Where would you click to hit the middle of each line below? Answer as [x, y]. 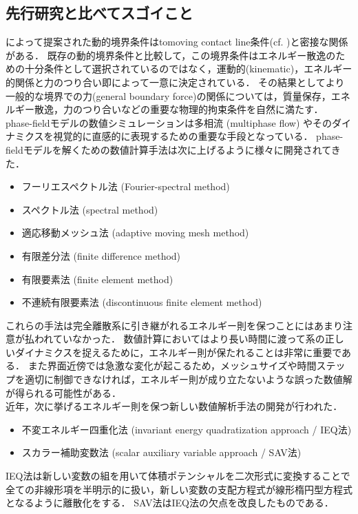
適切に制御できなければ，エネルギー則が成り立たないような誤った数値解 [188, 379]
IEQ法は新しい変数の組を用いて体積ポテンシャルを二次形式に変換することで [178, 476]
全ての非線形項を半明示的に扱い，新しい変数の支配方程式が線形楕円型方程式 [179, 489]
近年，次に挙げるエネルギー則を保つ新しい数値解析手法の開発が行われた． [174, 406]
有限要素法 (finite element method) [97, 279]
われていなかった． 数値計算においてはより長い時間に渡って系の [179, 339]
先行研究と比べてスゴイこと [99, 13]
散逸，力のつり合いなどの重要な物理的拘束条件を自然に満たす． [179, 109]
